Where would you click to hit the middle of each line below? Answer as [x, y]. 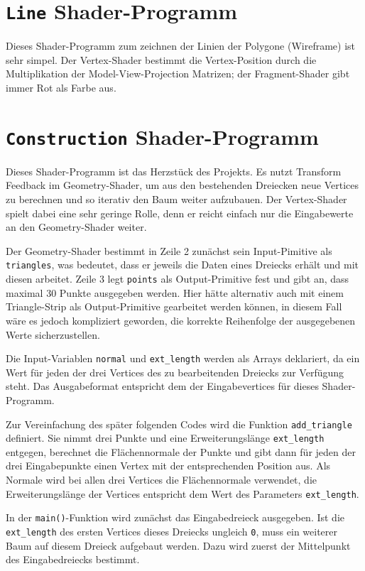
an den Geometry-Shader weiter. [76, 227]
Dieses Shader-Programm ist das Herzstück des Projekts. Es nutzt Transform [174, 171]
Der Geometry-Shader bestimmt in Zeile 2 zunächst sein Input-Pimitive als [169, 250]
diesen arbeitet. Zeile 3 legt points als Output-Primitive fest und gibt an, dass [178, 279]
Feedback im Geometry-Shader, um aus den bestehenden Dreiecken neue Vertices [182, 185]
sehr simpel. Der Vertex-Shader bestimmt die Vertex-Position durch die [161, 59]
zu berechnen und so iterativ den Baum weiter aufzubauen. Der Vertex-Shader [176, 199]
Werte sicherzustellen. [53, 334]
